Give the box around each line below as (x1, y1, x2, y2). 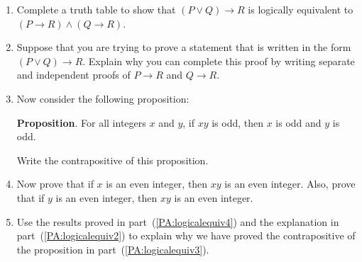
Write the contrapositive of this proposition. (16, 152, 209, 167)
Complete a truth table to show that (16, 2, 176, 16)
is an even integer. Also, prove (224, 176, 356, 191)
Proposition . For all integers (16, 115, 146, 130)
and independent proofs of (16, 67, 131, 82)
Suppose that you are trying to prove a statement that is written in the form (16, 40, 351, 55)
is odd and (275, 115, 322, 130)
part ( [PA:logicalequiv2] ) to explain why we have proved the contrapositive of (16, 228, 356, 243)
